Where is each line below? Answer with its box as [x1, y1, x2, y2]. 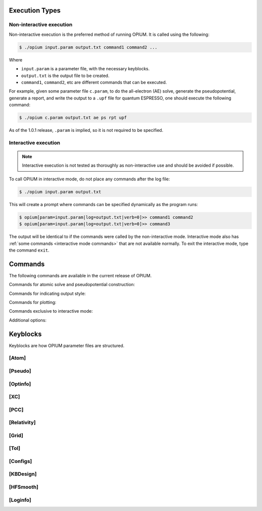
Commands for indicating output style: [9, 290, 86, 296]
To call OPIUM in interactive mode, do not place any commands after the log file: [9, 176, 170, 182]
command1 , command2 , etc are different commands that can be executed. [21, 79, 167, 85]
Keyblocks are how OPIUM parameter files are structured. [9, 342, 125, 349]
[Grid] [9, 432, 24, 439]
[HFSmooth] [9, 484, 39, 491]
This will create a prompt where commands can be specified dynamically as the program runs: [9, 201, 198, 207]
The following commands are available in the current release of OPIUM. [9, 272, 152, 278]
